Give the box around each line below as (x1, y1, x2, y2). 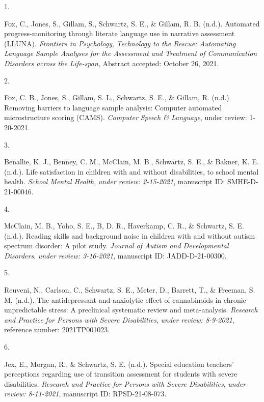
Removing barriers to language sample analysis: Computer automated (4, 102, 222, 112)
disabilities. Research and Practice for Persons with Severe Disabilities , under (4, 378, 246, 389)
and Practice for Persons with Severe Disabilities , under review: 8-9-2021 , (4, 314, 234, 325)
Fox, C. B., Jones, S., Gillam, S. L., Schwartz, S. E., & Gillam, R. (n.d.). (4, 92, 231, 103)
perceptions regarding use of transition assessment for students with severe (4, 368, 237, 379)
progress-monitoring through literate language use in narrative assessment (4, 28, 235, 39)
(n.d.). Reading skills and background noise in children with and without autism (4, 230, 255, 241)
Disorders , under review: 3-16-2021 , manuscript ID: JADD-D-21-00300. (4, 250, 227, 261)
